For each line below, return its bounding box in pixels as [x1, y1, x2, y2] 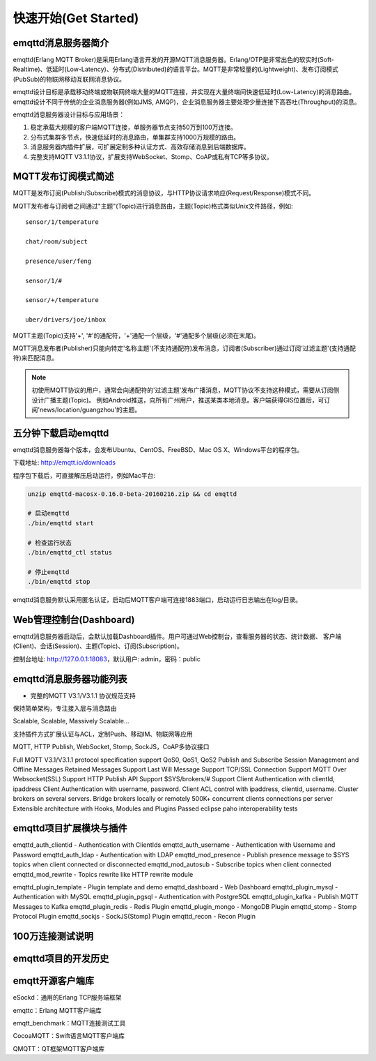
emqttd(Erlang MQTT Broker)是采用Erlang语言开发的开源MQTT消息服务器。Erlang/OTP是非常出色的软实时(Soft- [13, 56, 334, 64]
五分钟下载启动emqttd [13, 427, 109, 439]
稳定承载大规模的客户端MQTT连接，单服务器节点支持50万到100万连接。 [30, 123, 237, 132]
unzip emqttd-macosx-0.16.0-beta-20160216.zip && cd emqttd [27, 490, 237, 498]
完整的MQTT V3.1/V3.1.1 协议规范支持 [30, 691, 136, 700]
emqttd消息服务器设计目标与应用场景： [13, 110, 125, 119]
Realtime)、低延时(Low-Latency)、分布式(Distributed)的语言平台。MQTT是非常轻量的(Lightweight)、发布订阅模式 [13, 65, 339, 73]
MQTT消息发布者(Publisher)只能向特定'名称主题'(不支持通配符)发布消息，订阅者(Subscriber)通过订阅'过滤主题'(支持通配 [13, 344, 357, 352]
